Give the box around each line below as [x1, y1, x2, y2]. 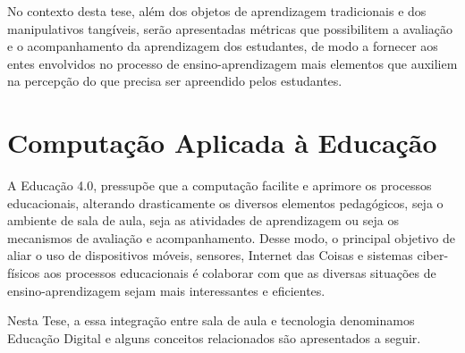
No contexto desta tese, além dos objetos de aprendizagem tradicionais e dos [7, 2, 427, 20]
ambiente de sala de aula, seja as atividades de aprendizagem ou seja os [7, 211, 399, 230]
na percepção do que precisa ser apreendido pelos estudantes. [7, 71, 342, 90]
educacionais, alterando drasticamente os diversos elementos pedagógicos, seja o [7, 193, 444, 212]
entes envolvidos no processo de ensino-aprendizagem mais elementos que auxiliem [7, 54, 458, 72]
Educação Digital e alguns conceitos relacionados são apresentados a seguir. [7, 328, 421, 347]
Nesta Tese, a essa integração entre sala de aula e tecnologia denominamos [7, 311, 415, 330]
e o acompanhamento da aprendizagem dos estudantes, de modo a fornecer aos [7, 37, 438, 55]
